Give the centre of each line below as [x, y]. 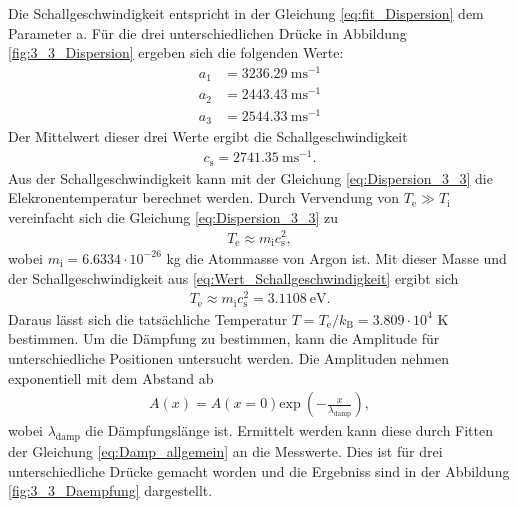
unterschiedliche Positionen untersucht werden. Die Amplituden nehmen [228, 357]
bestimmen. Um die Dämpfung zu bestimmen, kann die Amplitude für [224, 338]
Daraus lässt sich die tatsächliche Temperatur [148, 318]
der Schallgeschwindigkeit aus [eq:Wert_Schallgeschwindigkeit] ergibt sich [233, 277]
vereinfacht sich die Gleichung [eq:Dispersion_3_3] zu [173, 216]
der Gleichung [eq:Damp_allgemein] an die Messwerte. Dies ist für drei [225, 450]
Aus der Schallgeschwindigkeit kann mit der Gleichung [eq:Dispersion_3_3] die [250, 177]
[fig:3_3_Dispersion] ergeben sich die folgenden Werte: [176, 52]
